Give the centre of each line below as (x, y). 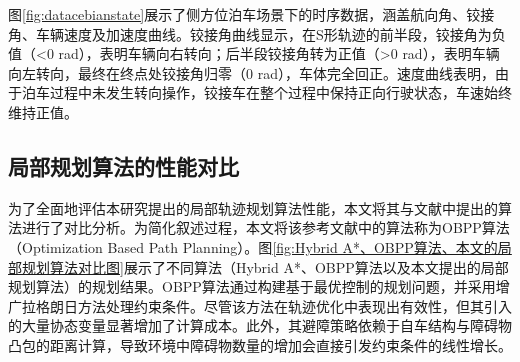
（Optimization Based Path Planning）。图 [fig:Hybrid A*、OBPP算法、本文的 (253, 246)
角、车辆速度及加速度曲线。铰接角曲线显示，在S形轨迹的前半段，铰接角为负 (257, 33)
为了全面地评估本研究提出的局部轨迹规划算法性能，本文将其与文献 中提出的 (253, 207)
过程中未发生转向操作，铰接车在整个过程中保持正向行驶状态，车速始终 (280, 92)
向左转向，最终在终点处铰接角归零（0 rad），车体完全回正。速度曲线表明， (251, 72)
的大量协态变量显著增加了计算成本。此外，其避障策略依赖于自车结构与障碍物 (260, 325)
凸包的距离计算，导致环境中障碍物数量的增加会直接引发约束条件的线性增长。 (260, 344)
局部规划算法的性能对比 (123, 165)
